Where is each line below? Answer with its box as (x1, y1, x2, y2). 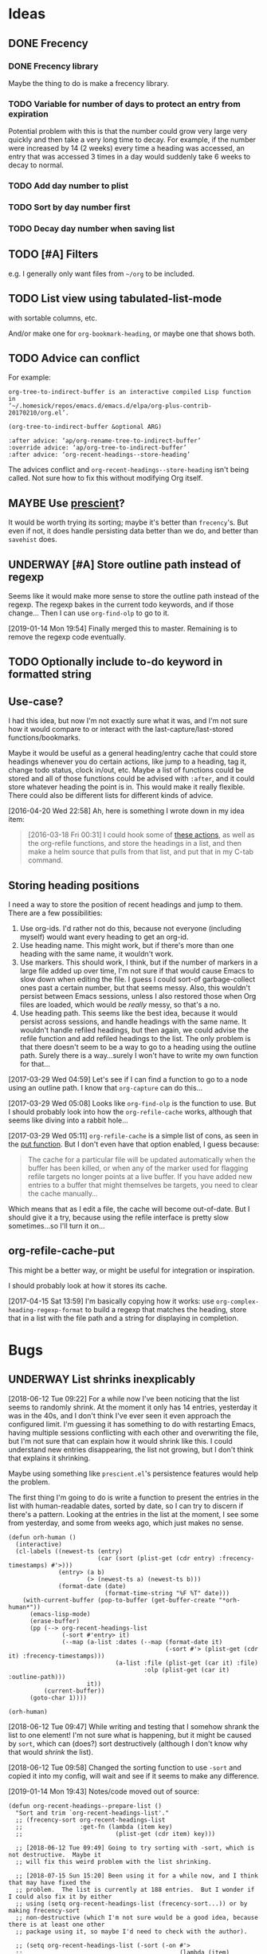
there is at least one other (8, 1921, 105, 1928)
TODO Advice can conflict (8, 352, 140, 365)
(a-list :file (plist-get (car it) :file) (115, 1659, 259, 1667)
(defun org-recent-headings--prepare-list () (8, 1802, 162, 1810)
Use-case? (8, 694, 64, 708)
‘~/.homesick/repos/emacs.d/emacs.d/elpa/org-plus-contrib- (8, 402, 213, 411)
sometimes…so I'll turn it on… (8, 1221, 105, 1231)
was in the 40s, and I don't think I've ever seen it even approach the (8, 1410, 231, 1420)
